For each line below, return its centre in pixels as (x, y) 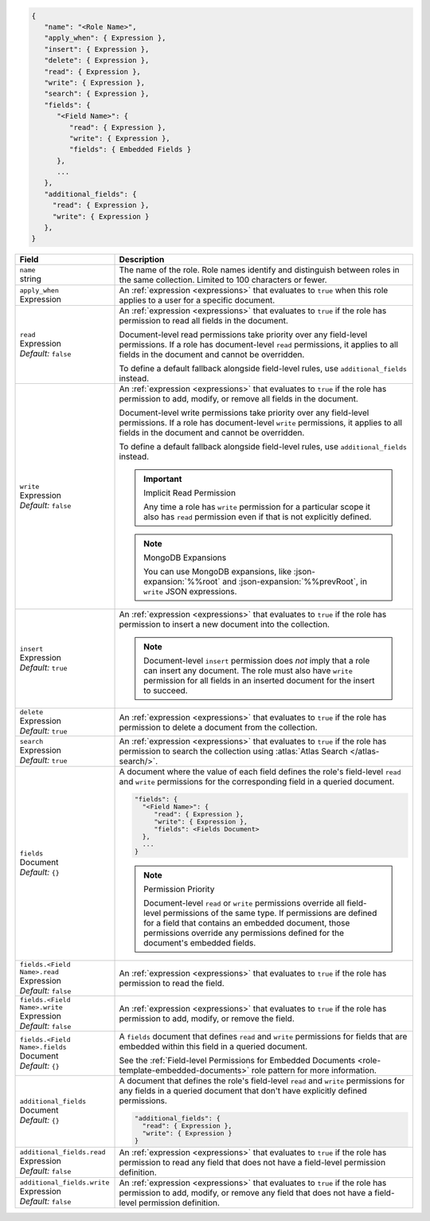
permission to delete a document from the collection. (218, 727)
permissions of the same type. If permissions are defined (270, 914)
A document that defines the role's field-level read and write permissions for (262, 1081)
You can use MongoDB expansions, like (218, 572)
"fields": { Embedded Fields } (130, 150)
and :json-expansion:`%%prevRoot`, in (295, 581)
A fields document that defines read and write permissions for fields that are (263, 1037)
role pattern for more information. (314, 1070)
